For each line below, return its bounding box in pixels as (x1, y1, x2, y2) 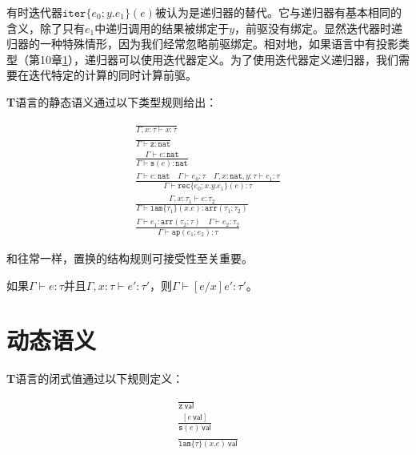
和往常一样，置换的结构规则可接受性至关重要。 (6, 250, 253, 267)
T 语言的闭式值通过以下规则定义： (6, 370, 184, 387)
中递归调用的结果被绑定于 (94, 19, 230, 36)
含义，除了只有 (6, 19, 85, 36)
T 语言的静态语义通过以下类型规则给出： (6, 93, 218, 110)
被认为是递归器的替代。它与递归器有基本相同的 (154, 4, 402, 20)
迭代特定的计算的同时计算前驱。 (28, 66, 197, 83)
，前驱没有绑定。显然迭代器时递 (234, 19, 403, 36)
